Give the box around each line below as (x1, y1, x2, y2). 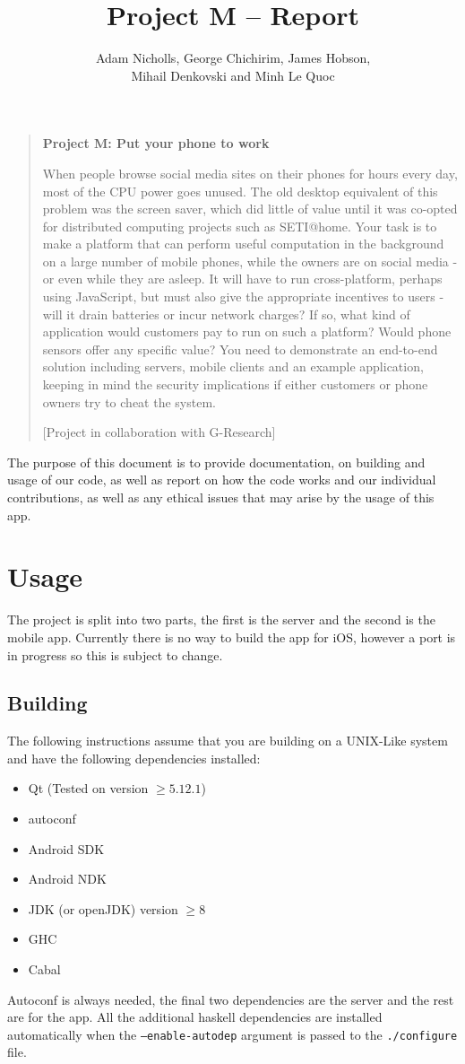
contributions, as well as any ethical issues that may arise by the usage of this (7, 488, 435, 506)
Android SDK (28, 839, 105, 858)
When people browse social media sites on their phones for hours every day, (42, 163, 458, 182)
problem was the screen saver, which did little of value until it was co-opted (42, 199, 458, 218)
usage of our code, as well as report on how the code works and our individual (7, 470, 436, 489)
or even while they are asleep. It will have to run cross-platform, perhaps (42, 269, 443, 288)
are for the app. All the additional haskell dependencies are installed (7, 1007, 383, 1026)
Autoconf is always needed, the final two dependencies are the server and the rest (7, 990, 454, 1008)
